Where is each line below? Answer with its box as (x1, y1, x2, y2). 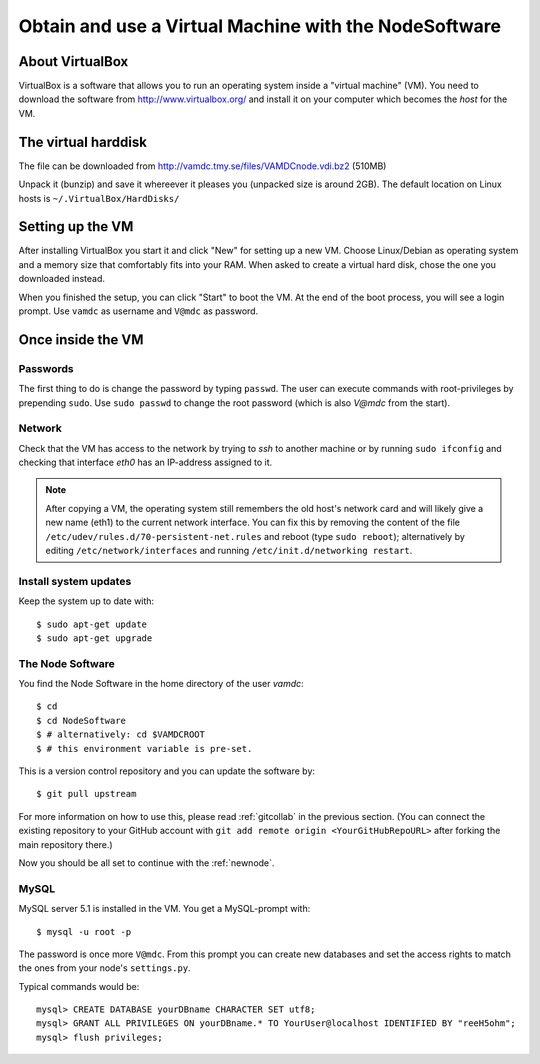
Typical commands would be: (18, 980, 140, 992)
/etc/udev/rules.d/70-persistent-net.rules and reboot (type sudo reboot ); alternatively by (45, 530, 465, 542)
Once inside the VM (18, 331, 144, 348)
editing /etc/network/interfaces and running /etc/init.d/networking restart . (45, 545, 413, 557)
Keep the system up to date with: (18, 595, 155, 607)
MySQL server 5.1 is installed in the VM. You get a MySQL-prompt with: (18, 903, 311, 915)
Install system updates (18, 574, 132, 588)
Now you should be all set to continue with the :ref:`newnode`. (18, 857, 275, 869)
